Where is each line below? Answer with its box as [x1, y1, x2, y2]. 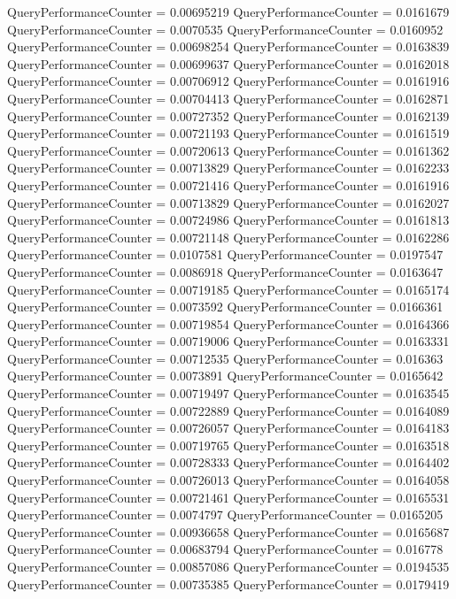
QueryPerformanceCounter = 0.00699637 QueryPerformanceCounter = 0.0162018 [7, 54, 450, 73]
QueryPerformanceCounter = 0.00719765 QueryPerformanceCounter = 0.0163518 [7, 435, 450, 454]
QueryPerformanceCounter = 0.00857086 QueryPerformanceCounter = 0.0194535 [7, 557, 450, 575]
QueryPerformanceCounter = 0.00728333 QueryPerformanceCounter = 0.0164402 [7, 453, 450, 472]
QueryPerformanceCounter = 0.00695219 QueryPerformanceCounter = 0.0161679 [7, 3, 450, 20]
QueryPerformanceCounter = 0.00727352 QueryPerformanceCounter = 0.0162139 [7, 106, 450, 125]
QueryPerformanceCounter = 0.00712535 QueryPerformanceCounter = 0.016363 [7, 349, 444, 367]
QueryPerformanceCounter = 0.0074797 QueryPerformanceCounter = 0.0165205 [7, 505, 444, 524]
